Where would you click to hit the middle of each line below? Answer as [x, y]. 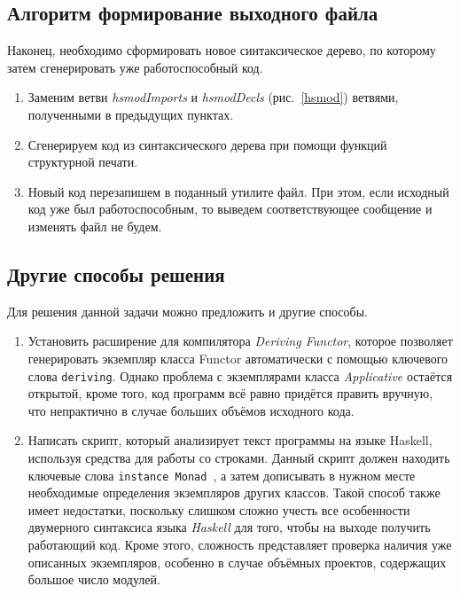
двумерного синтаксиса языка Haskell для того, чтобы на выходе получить [229, 527]
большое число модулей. [94, 579]
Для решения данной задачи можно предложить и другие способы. [187, 311]
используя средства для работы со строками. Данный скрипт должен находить [239, 457]
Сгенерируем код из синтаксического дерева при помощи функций [207, 144]
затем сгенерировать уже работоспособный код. [135, 67]
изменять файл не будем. [95, 226]
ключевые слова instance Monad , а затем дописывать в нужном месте [222, 475]
